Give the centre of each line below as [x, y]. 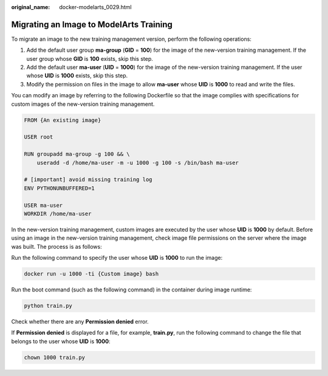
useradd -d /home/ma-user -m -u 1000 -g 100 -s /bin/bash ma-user [138, 162]
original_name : [31, 7]
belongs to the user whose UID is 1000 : [61, 341]
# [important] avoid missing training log [88, 180]
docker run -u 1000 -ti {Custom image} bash [91, 274]
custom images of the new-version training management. [83, 104]
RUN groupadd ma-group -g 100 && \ [77, 154]
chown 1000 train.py [54, 357]
